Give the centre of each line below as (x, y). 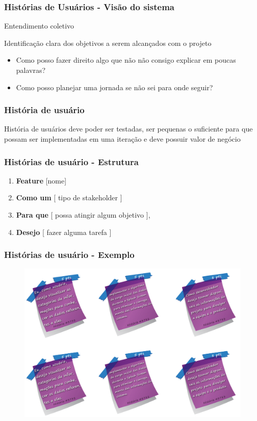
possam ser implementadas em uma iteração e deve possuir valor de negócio (122, 139)
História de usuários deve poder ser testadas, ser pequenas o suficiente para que (128, 129)
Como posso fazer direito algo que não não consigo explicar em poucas (126, 60)
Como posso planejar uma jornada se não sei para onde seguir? (114, 87)
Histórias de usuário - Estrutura (71, 161)
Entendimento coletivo (39, 26)
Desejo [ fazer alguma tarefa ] (64, 232)
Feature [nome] (41, 180)
